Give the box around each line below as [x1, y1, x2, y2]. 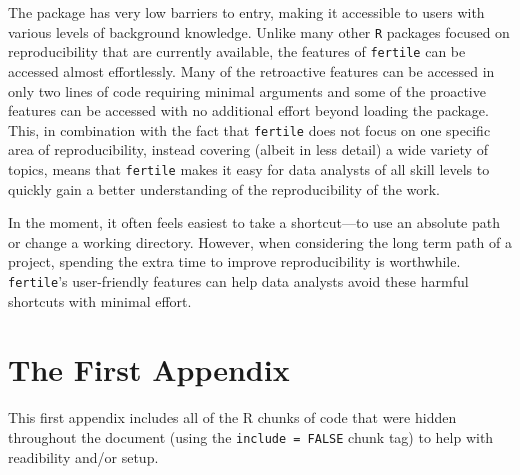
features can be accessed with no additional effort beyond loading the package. [8, 100, 489, 121]
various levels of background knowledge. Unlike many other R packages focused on [8, 21, 510, 42]
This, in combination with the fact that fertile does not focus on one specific [8, 119, 491, 140]
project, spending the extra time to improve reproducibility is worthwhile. [8, 251, 461, 272]
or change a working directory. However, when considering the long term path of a [8, 231, 512, 252]
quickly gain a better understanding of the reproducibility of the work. [8, 178, 441, 199]
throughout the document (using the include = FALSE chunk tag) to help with [8, 426, 494, 447]
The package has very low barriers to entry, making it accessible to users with [8, 2, 485, 22]
